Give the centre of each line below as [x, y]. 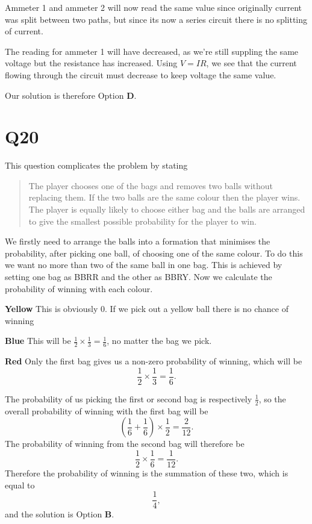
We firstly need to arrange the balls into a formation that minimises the [138, 241]
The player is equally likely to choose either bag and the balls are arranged [167, 209]
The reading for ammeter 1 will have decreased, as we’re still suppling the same [152, 51]
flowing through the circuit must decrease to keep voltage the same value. [141, 74]
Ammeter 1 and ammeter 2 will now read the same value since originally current [154, 7]
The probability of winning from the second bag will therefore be [125, 444]
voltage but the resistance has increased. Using [91, 63]
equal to [20, 485]
